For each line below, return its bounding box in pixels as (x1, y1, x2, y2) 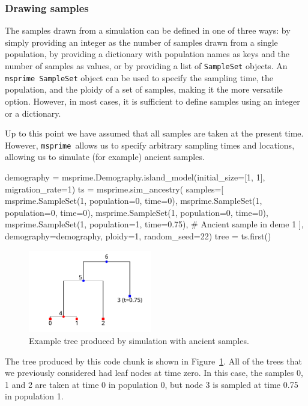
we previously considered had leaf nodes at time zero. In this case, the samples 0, (5, 366, 303, 379)
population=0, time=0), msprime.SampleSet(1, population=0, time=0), (5, 206, 268, 218)
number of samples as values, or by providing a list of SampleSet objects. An (5, 60, 288, 72)
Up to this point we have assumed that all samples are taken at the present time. (5, 127, 304, 140)
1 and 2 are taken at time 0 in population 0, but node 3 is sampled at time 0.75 (5, 378, 298, 390)
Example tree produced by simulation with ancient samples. (29, 334, 249, 346)
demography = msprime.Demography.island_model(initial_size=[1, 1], (5, 170, 265, 183)
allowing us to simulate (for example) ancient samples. (5, 150, 205, 163)
